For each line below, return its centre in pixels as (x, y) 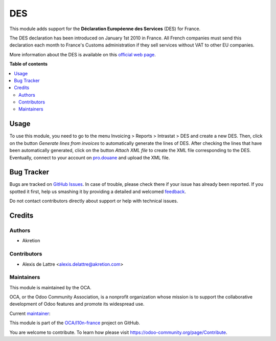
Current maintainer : (30, 313)
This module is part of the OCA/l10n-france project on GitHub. (75, 323)
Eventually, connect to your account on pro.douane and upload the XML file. (90, 157)
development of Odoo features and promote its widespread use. (77, 304)
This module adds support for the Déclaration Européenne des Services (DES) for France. (105, 29)
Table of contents (29, 64)
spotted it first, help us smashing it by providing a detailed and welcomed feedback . (98, 191)
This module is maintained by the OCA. (50, 287)
